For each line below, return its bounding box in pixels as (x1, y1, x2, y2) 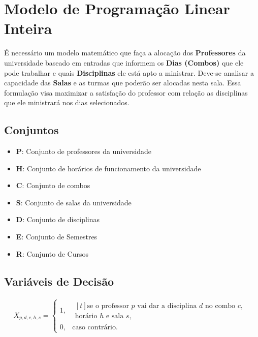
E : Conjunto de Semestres (16, 231, 98, 242)
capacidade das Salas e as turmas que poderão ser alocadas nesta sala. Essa (4, 77, 241, 88)
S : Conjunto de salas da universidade (16, 197, 132, 207)
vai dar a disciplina (137, 302, 197, 310)
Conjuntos (4, 122, 59, 138)
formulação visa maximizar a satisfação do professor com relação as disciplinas (4, 87, 248, 98)
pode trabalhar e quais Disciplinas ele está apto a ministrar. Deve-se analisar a (4, 67, 254, 78)
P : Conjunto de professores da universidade (16, 146, 151, 157)
